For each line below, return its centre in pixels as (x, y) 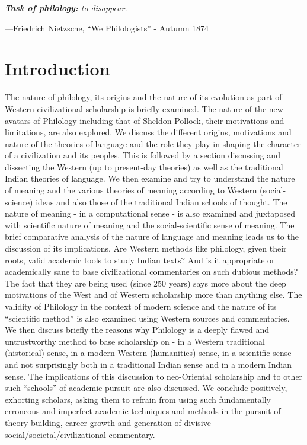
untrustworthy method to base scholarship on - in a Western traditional (135, 341)
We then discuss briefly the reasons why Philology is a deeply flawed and (137, 330)
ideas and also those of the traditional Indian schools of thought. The (162, 201)
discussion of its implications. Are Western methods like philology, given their (146, 248)
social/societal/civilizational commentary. (80, 434)
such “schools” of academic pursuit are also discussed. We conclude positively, (146, 388)
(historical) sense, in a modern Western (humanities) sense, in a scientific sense (148, 353)
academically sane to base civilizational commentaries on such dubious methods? (151, 271)
